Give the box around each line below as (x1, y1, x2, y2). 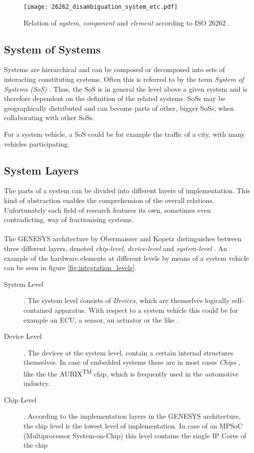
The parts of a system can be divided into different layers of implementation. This (4, 185, 250, 196)
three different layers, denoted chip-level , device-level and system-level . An (4, 243, 228, 253)
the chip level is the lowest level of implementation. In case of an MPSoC (23, 420, 243, 430)
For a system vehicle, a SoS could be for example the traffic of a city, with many (4, 129, 245, 139)
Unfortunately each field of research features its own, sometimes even (4, 204, 211, 215)
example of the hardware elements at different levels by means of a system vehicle (4, 252, 249, 263)
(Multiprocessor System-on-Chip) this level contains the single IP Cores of (23, 430, 247, 440)
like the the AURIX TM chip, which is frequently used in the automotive (23, 367, 239, 378)
